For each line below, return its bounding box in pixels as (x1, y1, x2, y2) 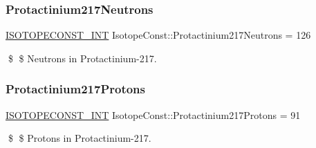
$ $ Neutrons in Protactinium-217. (8, 50, 157, 65)
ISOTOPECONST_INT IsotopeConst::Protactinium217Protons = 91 (6, 107, 301, 122)
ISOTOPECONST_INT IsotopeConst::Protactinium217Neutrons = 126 (6, 28, 311, 42)
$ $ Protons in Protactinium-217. (8, 131, 151, 145)
